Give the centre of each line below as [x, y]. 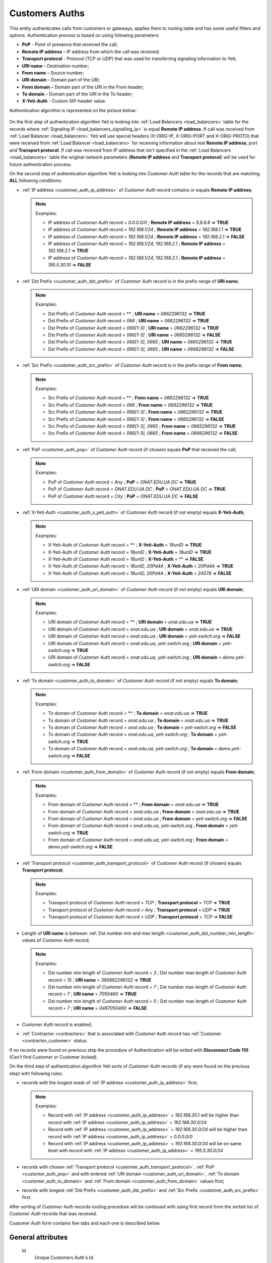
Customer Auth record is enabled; [57, 1024]
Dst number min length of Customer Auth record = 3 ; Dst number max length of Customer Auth [147, 973]
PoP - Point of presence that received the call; [70, 44]
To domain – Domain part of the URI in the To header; [77, 94]
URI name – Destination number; [55, 66]
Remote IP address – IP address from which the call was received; [91, 52]
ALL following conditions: [36, 181]
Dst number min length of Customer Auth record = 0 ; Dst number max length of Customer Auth [147, 1001]
